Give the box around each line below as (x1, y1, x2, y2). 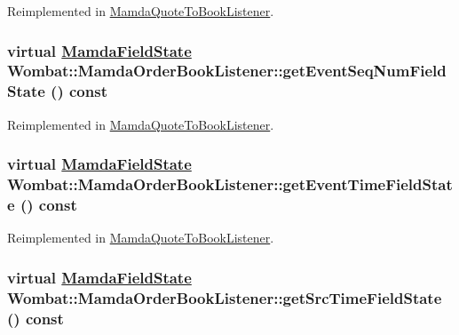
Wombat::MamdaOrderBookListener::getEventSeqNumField (7, 60, 447, 82)
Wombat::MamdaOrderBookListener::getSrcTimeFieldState (7, 286, 442, 308)
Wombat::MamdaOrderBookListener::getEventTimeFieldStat (7, 173, 453, 195)
